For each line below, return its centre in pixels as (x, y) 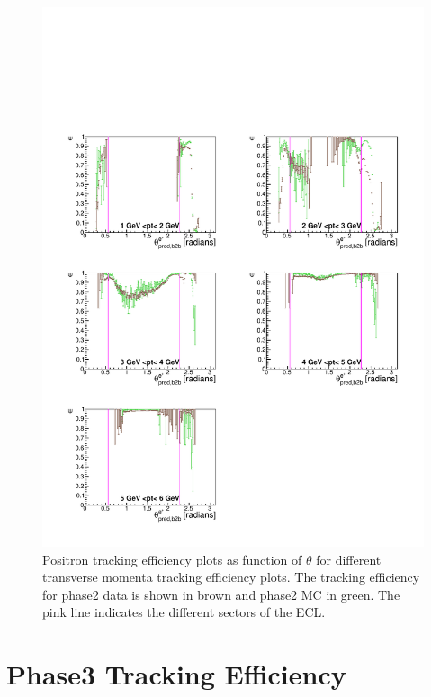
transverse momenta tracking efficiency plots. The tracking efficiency (231, 577)
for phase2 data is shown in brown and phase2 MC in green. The (221, 594)
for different (349, 559)
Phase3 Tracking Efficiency (176, 674)
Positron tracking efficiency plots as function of (172, 559)
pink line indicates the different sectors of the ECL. (184, 612)
